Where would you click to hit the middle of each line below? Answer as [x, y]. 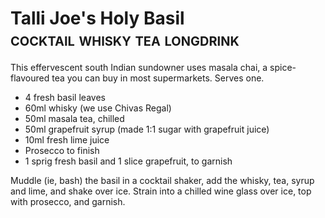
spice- [283, 67]
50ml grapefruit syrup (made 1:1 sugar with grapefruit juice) [147, 129]
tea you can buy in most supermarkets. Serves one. [158, 78]
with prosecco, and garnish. [68, 201]
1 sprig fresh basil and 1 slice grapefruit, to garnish [128, 161]
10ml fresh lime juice [67, 139]
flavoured [30, 78]
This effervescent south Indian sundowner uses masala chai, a [139, 67]
